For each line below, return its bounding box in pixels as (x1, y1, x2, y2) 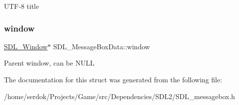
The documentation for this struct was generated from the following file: (4, 74, 222, 84)
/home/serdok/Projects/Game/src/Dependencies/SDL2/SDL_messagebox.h (4, 91, 235, 101)
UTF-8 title (4, 1, 39, 11)
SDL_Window (4, 41, 48, 51)
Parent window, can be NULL (4, 58, 95, 68)
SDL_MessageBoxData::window (53, 41, 150, 51)
